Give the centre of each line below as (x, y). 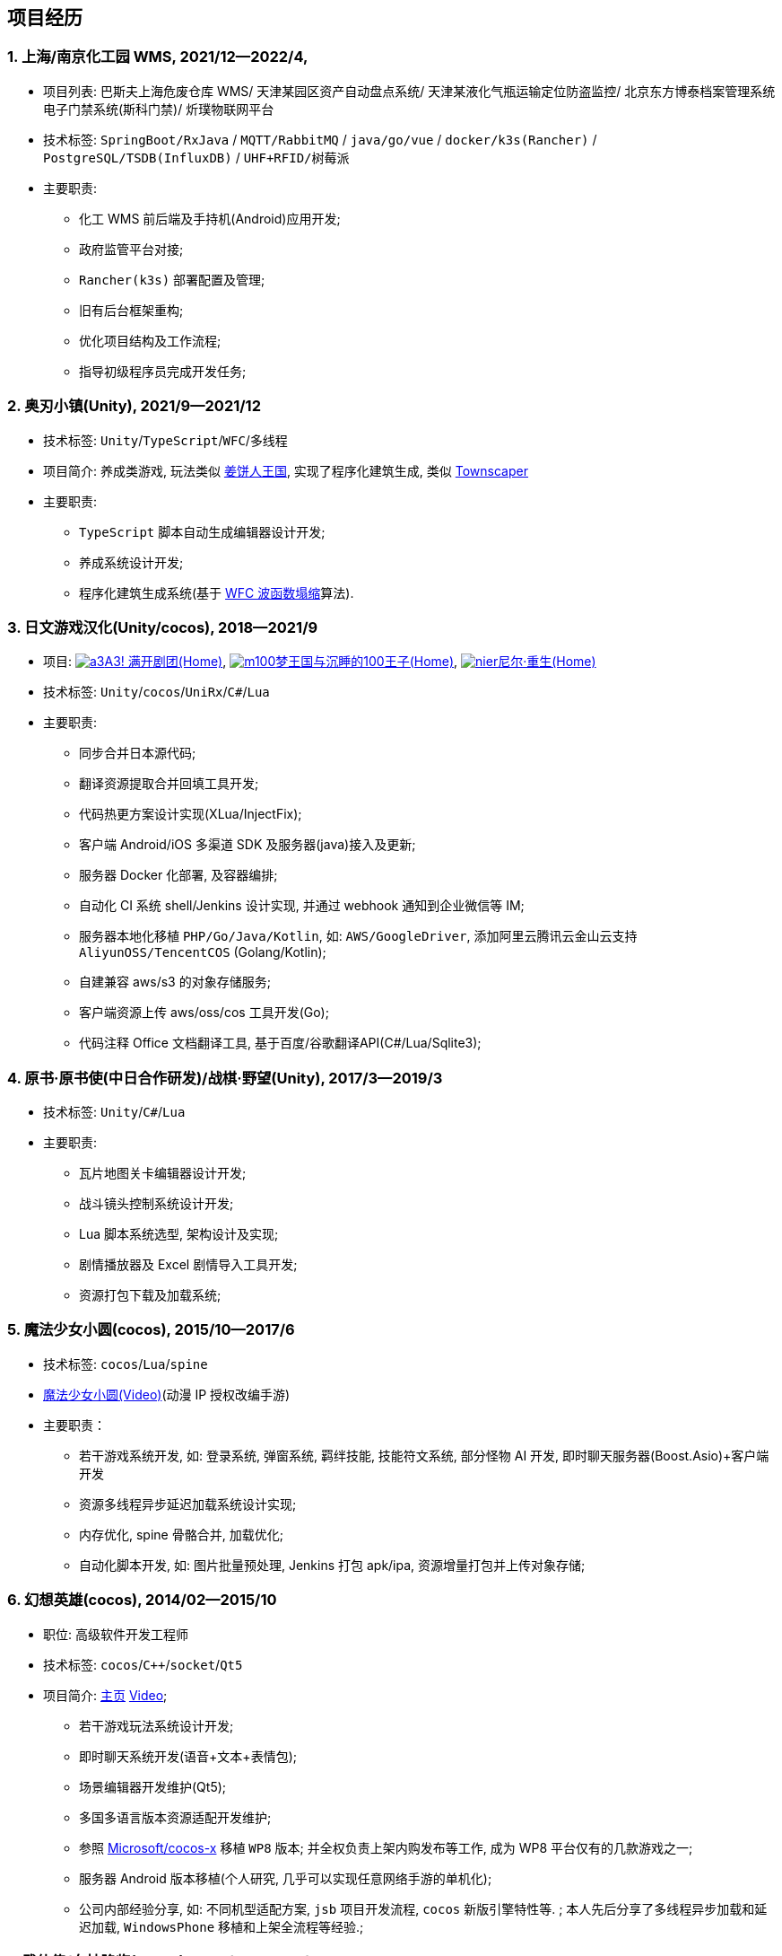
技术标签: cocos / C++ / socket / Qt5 (143, 1664)
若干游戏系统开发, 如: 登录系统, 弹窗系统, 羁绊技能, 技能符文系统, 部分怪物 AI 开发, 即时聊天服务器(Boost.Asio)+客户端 (424, 1455)
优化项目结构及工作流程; (150, 340)
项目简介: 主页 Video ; (105, 1695)
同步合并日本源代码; (138, 753)
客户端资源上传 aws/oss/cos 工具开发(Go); (204, 1013)
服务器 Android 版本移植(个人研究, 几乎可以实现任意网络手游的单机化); (286, 1878)
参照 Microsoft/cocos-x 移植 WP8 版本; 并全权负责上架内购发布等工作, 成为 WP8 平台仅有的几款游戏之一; (386, 1847)
